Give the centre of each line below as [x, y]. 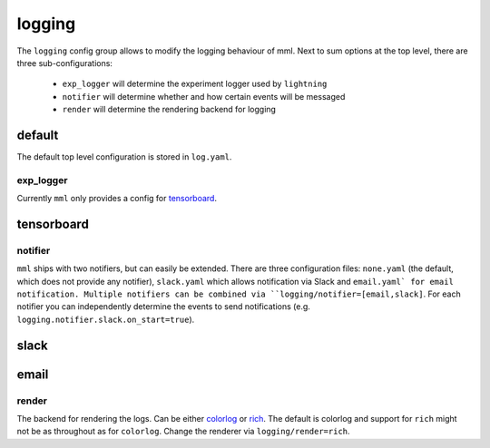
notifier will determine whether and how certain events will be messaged [204, 96]
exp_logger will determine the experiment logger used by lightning [195, 84]
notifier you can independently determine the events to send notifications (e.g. [163, 307]
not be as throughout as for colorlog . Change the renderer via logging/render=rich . [183, 432]
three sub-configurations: [65, 63]
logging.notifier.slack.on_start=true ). [106, 319]
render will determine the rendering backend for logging [169, 110]
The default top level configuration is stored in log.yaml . [124, 157]
